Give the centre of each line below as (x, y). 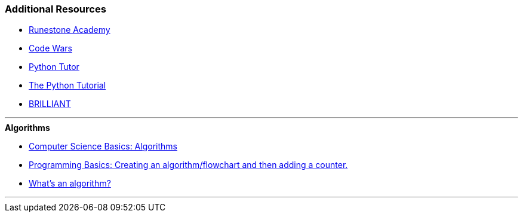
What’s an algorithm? (70, 184)
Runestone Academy (70, 30)
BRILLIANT (50, 104)
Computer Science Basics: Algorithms (103, 146)
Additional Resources (56, 9)
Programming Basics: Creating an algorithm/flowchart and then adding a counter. (188, 165)
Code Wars (50, 48)
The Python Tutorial (67, 85)
